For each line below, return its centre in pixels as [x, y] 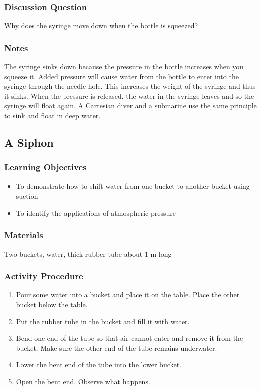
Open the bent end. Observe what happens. [83, 381]
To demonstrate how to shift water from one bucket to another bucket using [133, 186]
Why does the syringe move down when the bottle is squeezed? [101, 25]
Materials [24, 235]
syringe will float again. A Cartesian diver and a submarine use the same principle [130, 106]
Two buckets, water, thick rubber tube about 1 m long [88, 253]
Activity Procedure [44, 276]
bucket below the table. [52, 304]
